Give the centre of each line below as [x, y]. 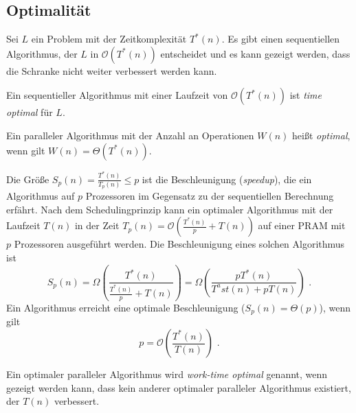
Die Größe [28, 179]
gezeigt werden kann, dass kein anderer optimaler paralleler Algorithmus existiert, [179, 387]
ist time [305, 95]
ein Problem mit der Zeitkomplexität [109, 39]
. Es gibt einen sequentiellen [281, 39]
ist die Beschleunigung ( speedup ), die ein [227, 179]
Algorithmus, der [42, 53]
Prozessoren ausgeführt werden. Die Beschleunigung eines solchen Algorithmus [179, 244]
